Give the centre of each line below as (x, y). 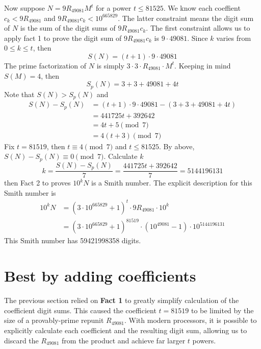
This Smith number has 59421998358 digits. (73, 240)
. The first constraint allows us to (198, 28)
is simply (110, 65)
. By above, (177, 146)
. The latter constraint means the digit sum (186, 18)
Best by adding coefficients (100, 276)
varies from (234, 38)
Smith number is (30, 192)
